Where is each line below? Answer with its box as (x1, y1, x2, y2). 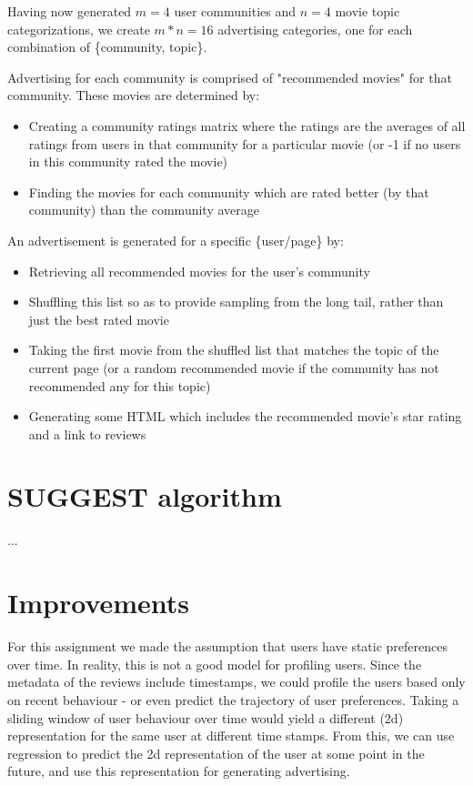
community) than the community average (28, 200, 259, 219)
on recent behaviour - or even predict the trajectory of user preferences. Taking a (7, 690, 459, 709)
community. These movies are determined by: (7, 86, 260, 105)
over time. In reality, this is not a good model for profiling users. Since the (7, 654, 422, 673)
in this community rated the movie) (28, 152, 228, 171)
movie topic (335, 2, 400, 20)
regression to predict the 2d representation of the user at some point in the (7, 743, 425, 762)
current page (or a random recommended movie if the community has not (28, 358, 439, 377)
